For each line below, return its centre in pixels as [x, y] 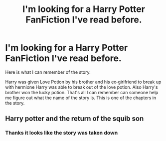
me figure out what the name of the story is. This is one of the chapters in [81, 98]
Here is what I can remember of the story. [48, 72]
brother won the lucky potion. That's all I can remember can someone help [82, 92]
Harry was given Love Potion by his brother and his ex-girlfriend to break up [83, 82]
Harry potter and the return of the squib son [75, 119]
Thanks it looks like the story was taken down [62, 133]
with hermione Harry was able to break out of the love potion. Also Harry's [82, 87]
